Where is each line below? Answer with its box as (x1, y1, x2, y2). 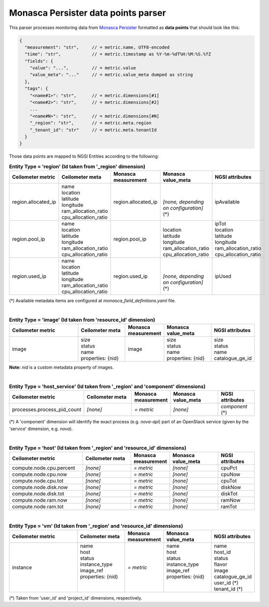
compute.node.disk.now (12, 484, 68, 491)
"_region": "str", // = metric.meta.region (29, 120, 152, 126)
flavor (214, 561, 228, 568)
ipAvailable (215, 199, 240, 205)
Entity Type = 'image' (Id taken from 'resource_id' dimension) (9, 317, 156, 323)
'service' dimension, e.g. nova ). (9, 426, 73, 432)
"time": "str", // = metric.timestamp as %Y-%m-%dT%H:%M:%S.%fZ (25, 52, 211, 57)
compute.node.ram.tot (12, 503, 64, 510)
